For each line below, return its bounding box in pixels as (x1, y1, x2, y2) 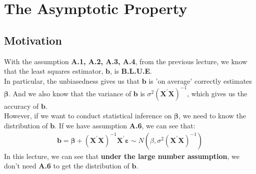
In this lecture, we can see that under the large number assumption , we (4, 150, 239, 161)
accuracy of (4, 100, 39, 111)
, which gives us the (187, 88, 247, 98)
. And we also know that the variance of (8, 88, 131, 98)
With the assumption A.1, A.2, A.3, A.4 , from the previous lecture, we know (4, 56, 247, 66)
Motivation (4, 32, 62, 48)
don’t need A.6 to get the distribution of (4, 160, 129, 171)
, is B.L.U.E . (109, 66, 152, 76)
